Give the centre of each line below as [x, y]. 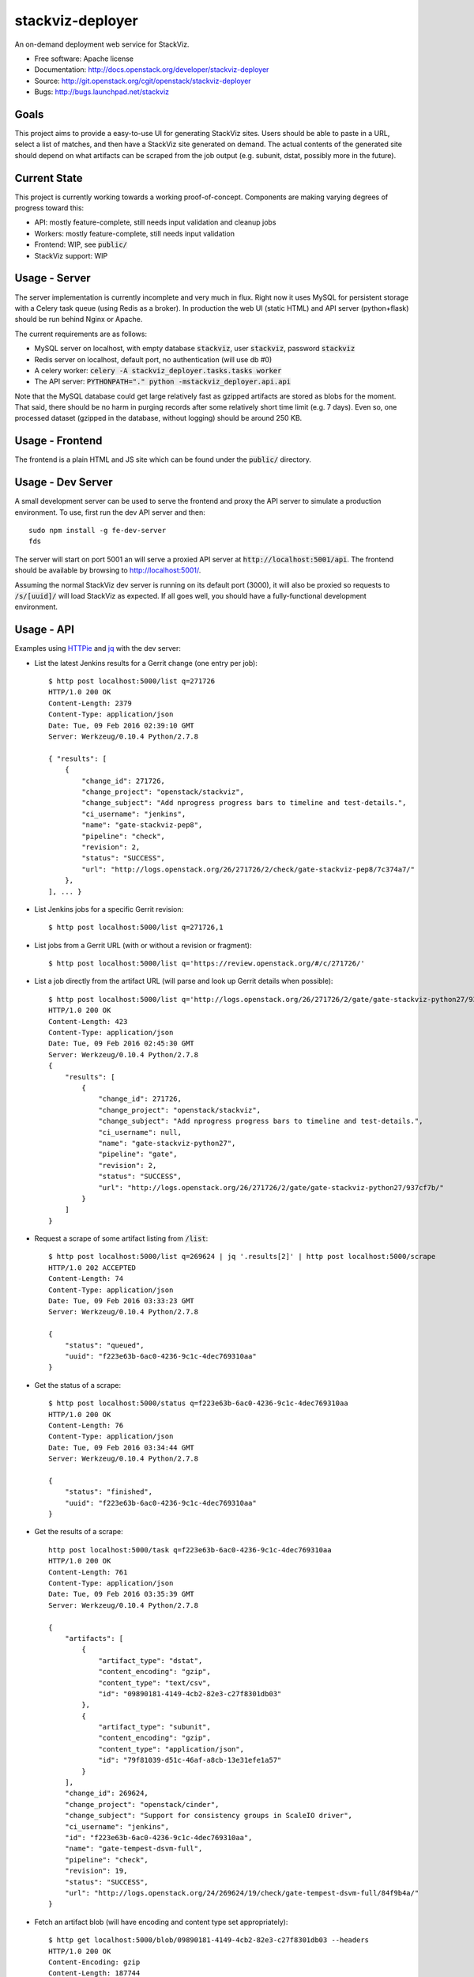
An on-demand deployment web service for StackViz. [102, 44]
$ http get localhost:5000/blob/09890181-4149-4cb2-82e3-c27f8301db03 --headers [209, 1940]
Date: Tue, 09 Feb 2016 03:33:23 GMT [122, 1301]
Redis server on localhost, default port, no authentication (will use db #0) [153, 359]
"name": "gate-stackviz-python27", [167, 1143]
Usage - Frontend [58, 441]
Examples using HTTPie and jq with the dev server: [98, 648]
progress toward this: [49, 208]
